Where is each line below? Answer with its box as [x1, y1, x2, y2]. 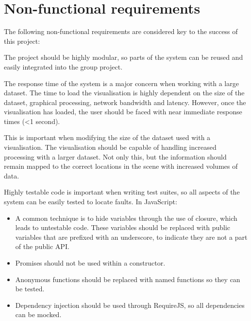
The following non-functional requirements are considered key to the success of [4, 26, 238, 36]
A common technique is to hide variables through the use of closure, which [15, 213, 237, 223]
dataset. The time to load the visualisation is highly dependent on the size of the [4, 88, 245, 98]
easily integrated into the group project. [4, 61, 123, 71]
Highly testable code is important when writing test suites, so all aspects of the [4, 187, 240, 197]
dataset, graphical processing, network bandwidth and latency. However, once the [4, 97, 246, 107]
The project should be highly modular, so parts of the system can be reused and [4, 52, 243, 62]
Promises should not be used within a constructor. [15, 258, 166, 267]
